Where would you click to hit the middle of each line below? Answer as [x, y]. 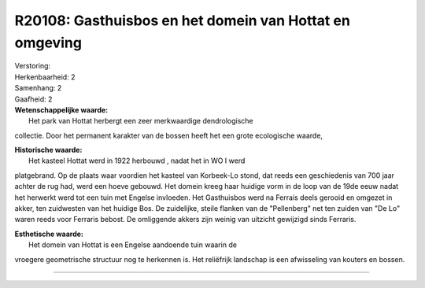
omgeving [48, 42]
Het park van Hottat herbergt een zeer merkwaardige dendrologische [141, 121]
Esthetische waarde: [49, 234]
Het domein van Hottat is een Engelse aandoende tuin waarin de [133, 245]
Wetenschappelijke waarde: [61, 109]
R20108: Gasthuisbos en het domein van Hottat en [182, 20]
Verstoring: [33, 66]
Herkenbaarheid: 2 [45, 77]
